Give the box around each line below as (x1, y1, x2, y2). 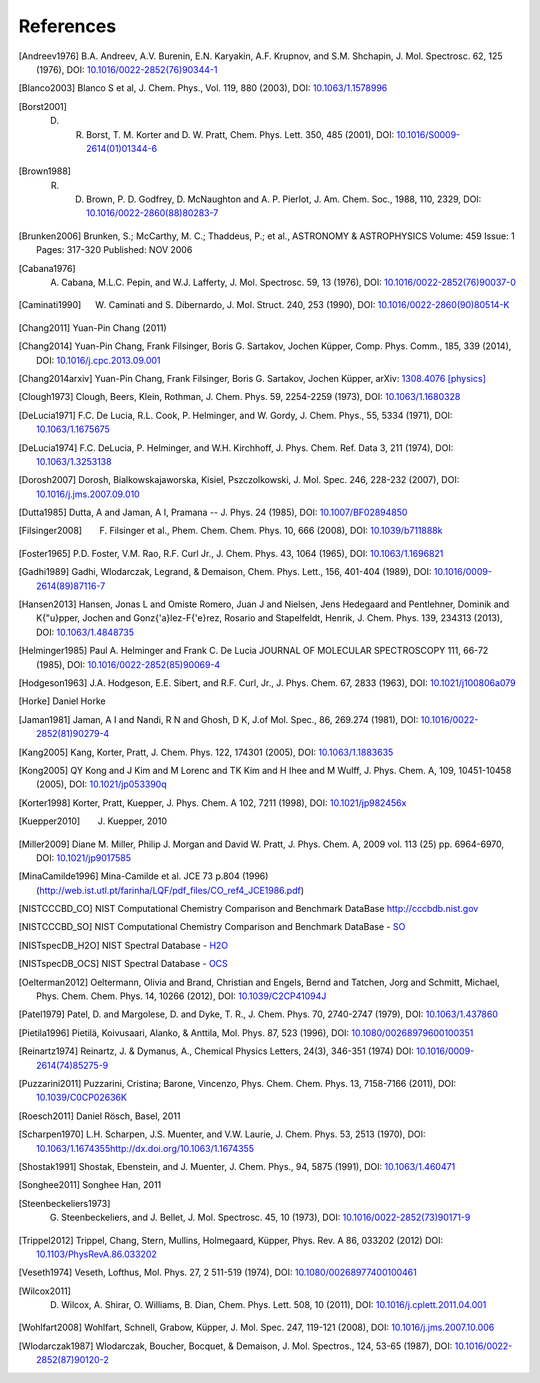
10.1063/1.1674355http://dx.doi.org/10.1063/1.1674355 (36, 1142, 255, 1154)
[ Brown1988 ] (18, 165, 72, 177)
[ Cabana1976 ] (18, 262, 76, 274)
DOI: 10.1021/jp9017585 (36, 851, 132, 864)
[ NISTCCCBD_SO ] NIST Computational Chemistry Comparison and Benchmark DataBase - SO (18, 921, 406, 933)
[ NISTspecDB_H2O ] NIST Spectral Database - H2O (18, 939, 229, 951)
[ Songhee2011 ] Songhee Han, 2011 (18, 1179, 162, 1191)
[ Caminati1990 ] (18, 299, 82, 311)
